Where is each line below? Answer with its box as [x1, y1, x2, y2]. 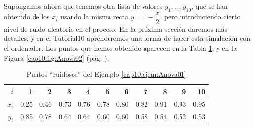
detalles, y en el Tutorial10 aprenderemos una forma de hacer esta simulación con [4, 33, 251, 43]
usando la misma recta [60, 11, 129, 22]
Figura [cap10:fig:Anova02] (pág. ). [4, 52, 109, 63]
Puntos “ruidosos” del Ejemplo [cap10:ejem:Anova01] [26, 69, 186, 79]
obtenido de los [4, 11, 50, 22]
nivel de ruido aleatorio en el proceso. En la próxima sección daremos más [4, 23, 227, 33]
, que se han [191, 1, 228, 11]
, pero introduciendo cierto [160, 11, 241, 22]
